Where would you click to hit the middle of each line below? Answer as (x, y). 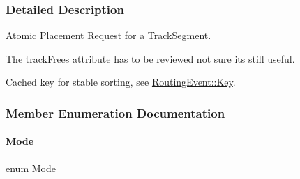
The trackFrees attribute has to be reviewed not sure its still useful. (150, 58)
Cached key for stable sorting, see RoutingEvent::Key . (121, 82)
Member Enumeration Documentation (115, 112)
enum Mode (31, 168)
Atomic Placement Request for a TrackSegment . (108, 35)
